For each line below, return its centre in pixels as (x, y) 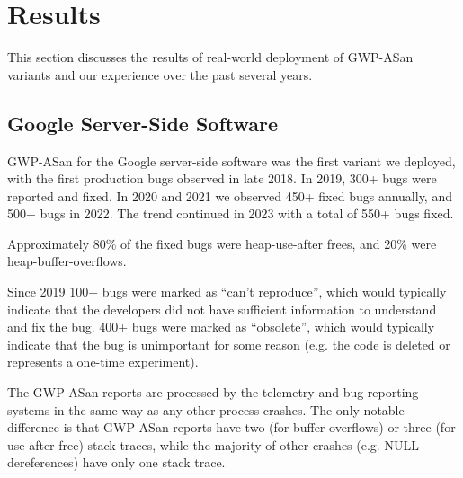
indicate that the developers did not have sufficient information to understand (222, 309)
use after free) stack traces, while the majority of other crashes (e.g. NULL (213, 444)
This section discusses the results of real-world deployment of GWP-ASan (210, 57)
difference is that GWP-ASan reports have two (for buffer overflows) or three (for (231, 427)
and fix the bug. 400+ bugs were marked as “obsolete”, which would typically (221, 327)
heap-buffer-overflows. (67, 261)
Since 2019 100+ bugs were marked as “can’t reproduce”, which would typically (227, 292)
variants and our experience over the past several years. (160, 74)
